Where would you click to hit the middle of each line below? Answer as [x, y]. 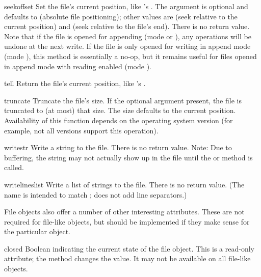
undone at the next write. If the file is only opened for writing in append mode [127, 46]
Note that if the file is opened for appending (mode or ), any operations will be [128, 36]
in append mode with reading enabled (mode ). [78, 66]
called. [14, 167]
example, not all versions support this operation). [81, 130]
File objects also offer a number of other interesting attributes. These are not [124, 212]
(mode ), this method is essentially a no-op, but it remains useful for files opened [130, 56]
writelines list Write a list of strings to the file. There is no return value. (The [124, 184]
